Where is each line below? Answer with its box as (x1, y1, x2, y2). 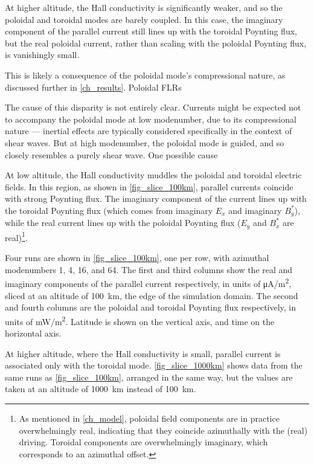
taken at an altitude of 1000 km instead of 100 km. (5, 382, 196, 395)
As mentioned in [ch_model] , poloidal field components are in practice (19, 411, 280, 424)
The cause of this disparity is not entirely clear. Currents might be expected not (5, 101, 301, 114)
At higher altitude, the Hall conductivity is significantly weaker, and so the (5, 1, 283, 13)
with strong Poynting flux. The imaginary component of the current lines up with (5, 192, 307, 205)
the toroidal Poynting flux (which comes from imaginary (5, 204, 213, 216)
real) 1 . (5, 229, 28, 243)
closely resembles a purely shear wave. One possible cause (5, 148, 218, 161)
